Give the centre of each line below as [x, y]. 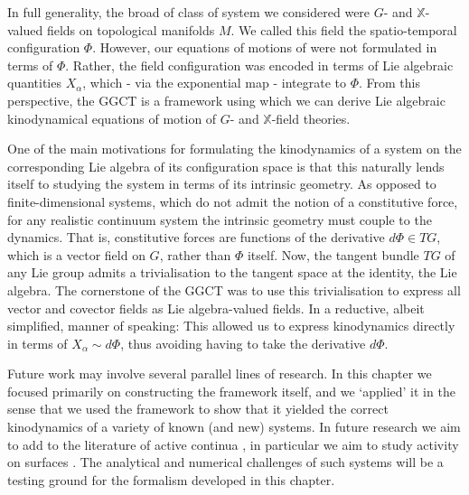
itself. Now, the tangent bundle [333, 254]
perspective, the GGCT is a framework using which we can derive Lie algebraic [226, 100]
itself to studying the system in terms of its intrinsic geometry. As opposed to [222, 184]
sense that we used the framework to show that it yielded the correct [198, 409]
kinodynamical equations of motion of [112, 118]
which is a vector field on [76, 254]
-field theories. [311, 118]
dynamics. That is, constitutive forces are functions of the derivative [196, 237]
